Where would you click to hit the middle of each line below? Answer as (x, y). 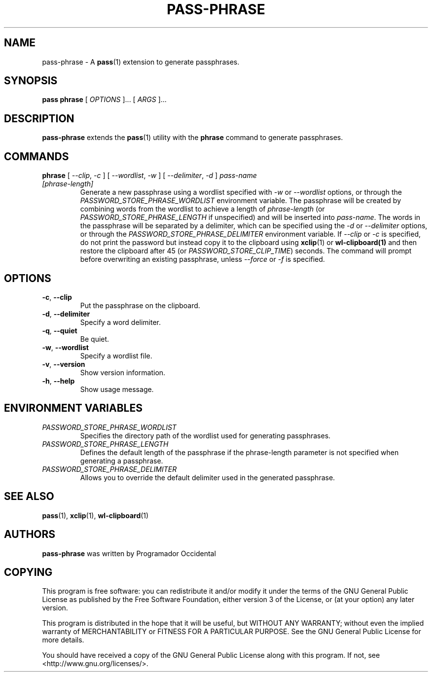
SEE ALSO (29, 497)
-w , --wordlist (65, 347)
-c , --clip (57, 297)
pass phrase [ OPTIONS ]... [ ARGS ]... (104, 100)
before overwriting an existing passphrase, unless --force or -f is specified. (202, 259)
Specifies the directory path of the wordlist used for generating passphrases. (205, 435)
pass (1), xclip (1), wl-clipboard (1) (95, 515)
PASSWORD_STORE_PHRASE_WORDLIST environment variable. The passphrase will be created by (241, 201)
